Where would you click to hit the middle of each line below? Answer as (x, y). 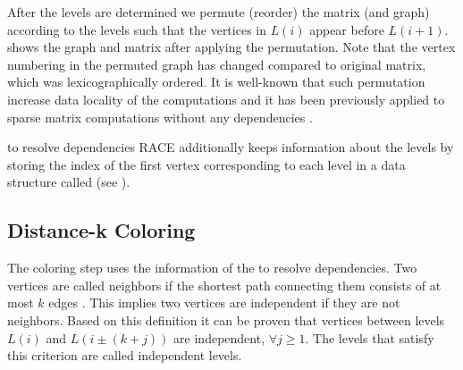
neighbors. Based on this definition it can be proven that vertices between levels (226, 320)
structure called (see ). (69, 182)
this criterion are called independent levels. (125, 355)
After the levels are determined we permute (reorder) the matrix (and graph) (219, 12)
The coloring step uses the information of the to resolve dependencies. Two (212, 268)
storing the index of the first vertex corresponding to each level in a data (206, 164)
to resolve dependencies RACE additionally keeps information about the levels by (231, 147)
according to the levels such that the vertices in (137, 29)
